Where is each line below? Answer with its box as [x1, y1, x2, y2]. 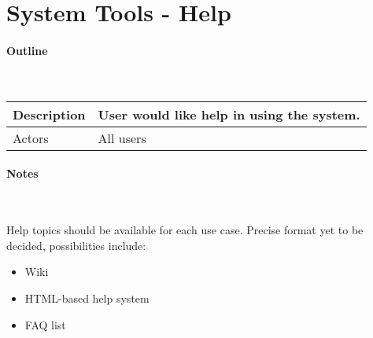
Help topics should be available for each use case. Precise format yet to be [6, 222, 364, 238]
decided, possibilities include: [6, 237, 146, 253]
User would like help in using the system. [98, 105, 360, 123]
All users [98, 128, 146, 147]
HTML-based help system [24, 289, 150, 306]
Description [13, 105, 86, 123]
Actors [13, 128, 49, 147]
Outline [6, 42, 48, 58]
